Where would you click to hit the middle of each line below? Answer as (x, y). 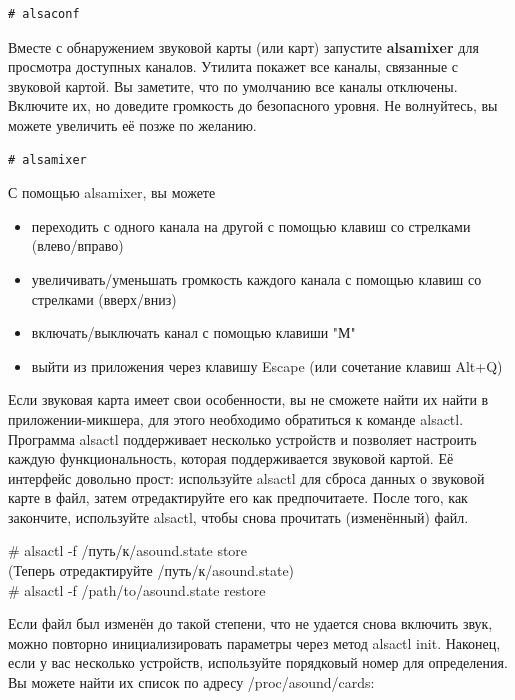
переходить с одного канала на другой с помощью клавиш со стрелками (251, 225)
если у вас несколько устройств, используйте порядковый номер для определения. (258, 662)
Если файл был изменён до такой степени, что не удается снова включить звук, (250, 623)
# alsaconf (44, 14)
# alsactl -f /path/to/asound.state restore (137, 589)
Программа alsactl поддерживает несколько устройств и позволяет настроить (242, 438)
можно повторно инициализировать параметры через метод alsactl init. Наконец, (254, 642)
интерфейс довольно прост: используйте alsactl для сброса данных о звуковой (246, 477)
